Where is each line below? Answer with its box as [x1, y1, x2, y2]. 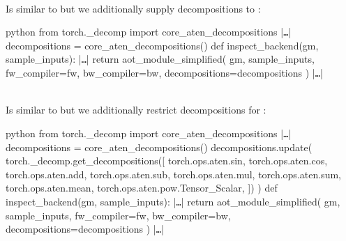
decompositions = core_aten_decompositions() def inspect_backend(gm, [6, 38, 319, 52]
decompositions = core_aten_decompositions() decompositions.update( [6, 139, 313, 154]
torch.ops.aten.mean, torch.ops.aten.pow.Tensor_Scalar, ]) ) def [6, 180, 278, 195]
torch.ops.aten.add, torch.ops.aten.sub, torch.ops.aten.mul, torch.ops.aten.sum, [6, 166, 341, 181]
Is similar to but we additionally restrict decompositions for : [6, 102, 266, 117]
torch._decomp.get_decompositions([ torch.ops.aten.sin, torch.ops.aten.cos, [6, 153, 328, 168]
